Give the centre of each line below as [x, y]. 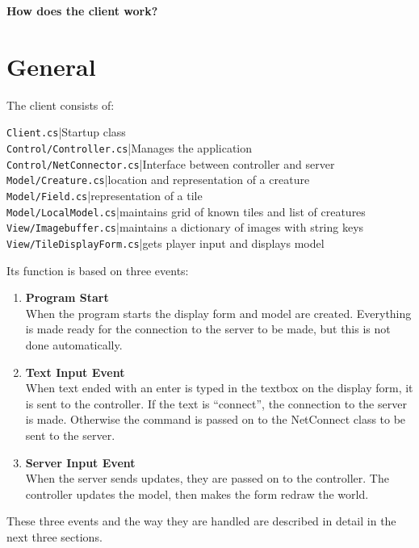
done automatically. [74, 344]
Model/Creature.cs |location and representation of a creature [158, 180]
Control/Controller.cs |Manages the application [130, 147]
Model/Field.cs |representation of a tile [105, 195]
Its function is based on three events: [98, 270]
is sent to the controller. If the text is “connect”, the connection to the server [216, 403]
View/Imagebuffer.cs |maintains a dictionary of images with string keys [185, 227]
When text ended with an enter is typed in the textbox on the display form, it [219, 388]
